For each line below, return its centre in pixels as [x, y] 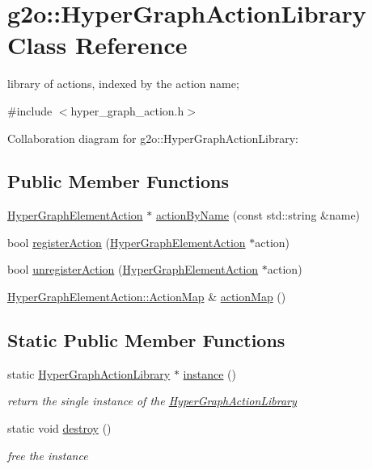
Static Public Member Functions [146, 340]
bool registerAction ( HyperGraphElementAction [127, 242]
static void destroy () [59, 428]
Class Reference [97, 45]
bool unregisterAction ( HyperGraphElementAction [133, 269]
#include [30, 110]
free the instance [48, 455]
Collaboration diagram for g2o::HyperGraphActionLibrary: [153, 138]
